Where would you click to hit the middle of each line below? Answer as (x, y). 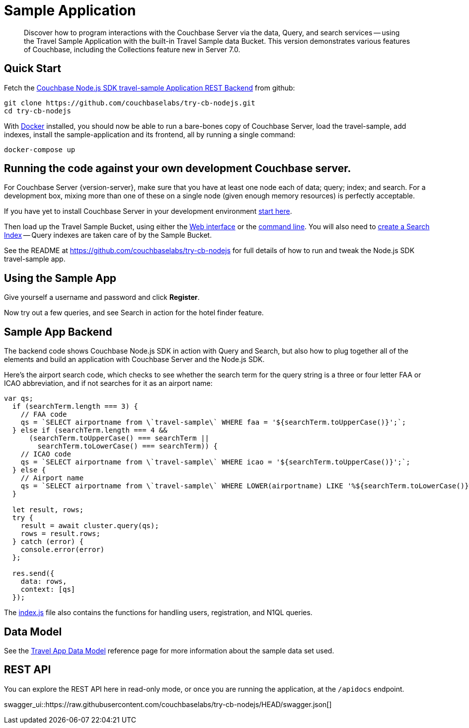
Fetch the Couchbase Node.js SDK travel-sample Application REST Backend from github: (150, 88)
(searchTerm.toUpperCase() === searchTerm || (119, 438)
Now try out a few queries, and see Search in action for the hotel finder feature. (134, 313)
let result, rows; (48, 510)
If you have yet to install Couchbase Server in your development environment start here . (148, 211)
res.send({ (33, 574)
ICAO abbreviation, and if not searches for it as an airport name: (108, 383)
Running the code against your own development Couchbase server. (178, 169)
